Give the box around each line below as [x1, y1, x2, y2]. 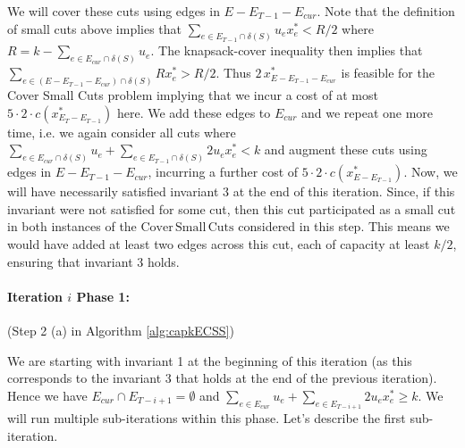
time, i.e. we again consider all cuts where [7, 122, 236, 141]
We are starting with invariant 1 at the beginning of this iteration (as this [7, 351, 412, 369]
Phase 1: [76, 286, 130, 305]
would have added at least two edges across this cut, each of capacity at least [7, 235, 430, 253]
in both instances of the [7, 217, 137, 236]
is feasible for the [341, 63, 435, 82]
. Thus [216, 63, 251, 82]
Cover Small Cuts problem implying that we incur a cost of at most [7, 86, 378, 104]
